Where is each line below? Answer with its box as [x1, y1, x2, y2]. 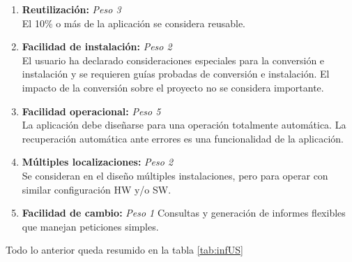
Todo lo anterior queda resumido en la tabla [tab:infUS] [6, 242, 243, 257]
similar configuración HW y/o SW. [22, 182, 171, 196]
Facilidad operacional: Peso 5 [22, 103, 161, 118]
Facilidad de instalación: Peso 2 [22, 39, 172, 54]
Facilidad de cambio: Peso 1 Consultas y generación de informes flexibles [22, 205, 346, 220]
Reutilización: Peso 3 [22, 2, 121, 16]
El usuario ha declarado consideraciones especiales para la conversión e [22, 52, 325, 67]
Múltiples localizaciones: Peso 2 [22, 154, 174, 169]
